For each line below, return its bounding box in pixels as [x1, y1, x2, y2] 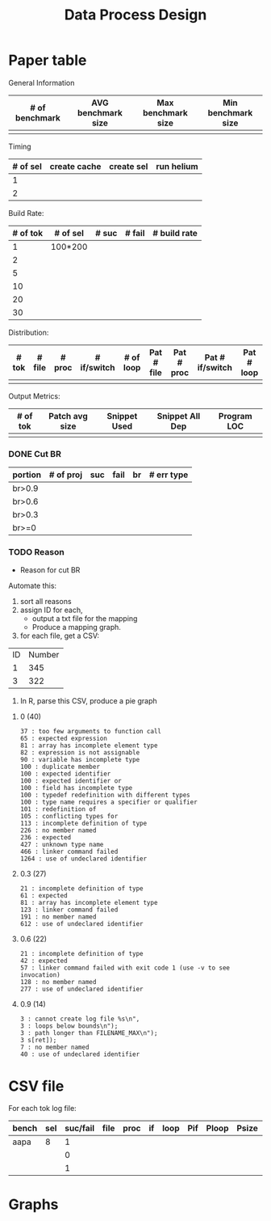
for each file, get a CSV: [19, 631, 99, 640]
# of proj [48, 469, 83, 480]
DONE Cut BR [8, 448, 62, 459]
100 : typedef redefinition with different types [19, 791, 191, 799]
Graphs [8, 1195, 59, 1214]
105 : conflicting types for [19, 812, 119, 820]
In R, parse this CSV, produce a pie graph [19, 695, 157, 705]
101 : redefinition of [19, 805, 97, 813]
